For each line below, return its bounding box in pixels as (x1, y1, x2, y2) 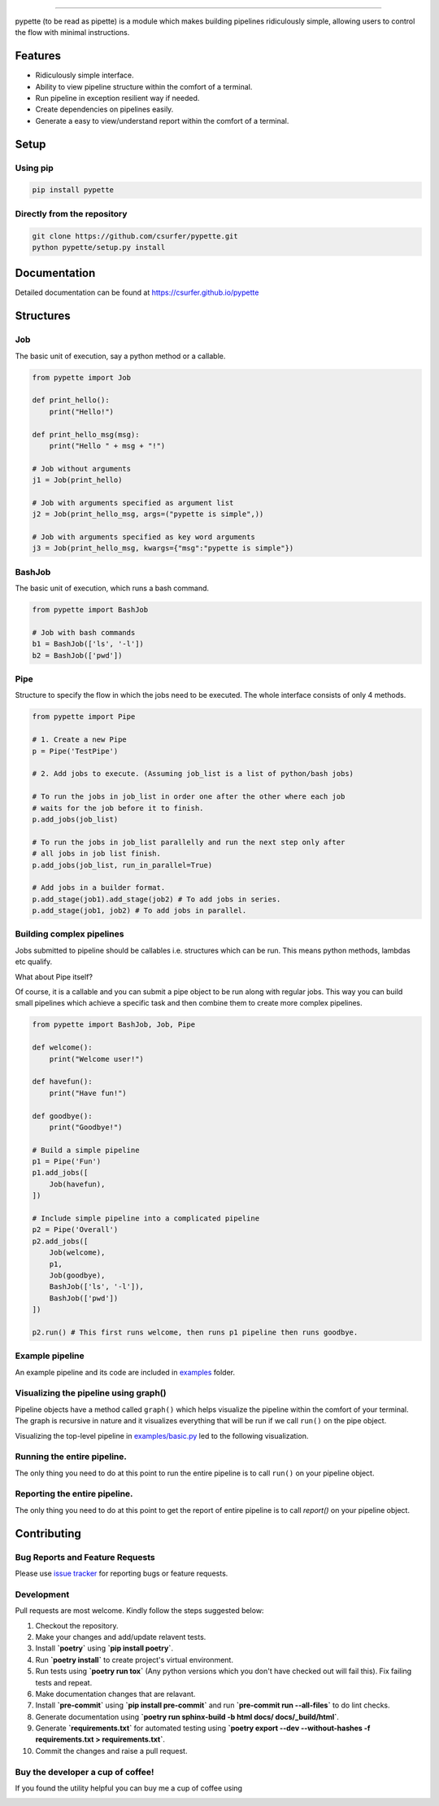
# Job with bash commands (32, 628, 136, 637)
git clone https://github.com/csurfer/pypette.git (32, 231, 239, 240)
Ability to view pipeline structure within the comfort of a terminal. (35, 81, 253, 91)
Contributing (15, 1527, 81, 1541)
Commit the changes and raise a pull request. (35, 1746, 188, 1756)
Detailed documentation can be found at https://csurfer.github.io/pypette (15, 287, 259, 297)
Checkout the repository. (35, 1620, 119, 1630)
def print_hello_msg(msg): (32, 430, 140, 439)
